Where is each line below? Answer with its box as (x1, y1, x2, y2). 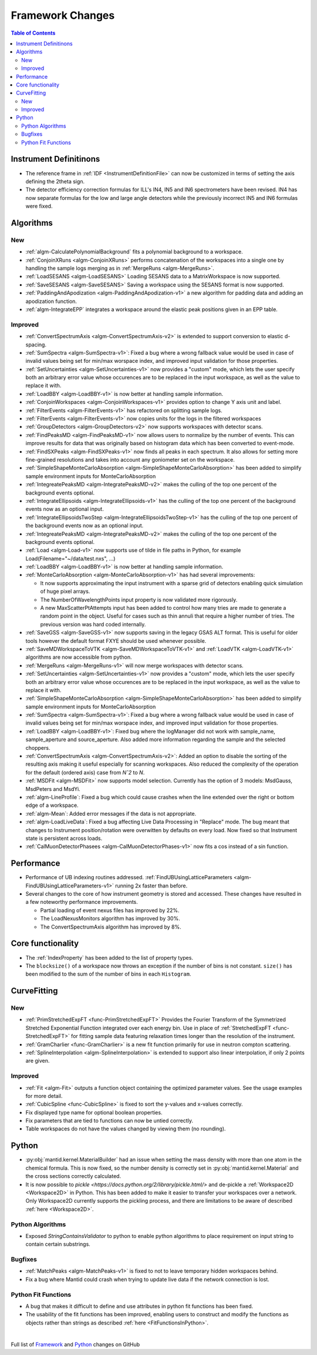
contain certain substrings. (25, 1241, 90, 1248)
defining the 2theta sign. (25, 178, 85, 185)
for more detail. (25, 1092, 63, 1099)
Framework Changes (11, 9, 115, 22)
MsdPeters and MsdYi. (25, 785, 80, 792)
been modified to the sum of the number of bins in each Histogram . (25, 970, 191, 977)
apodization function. (25, 298, 77, 305)
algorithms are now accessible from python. (25, 653, 132, 661)
